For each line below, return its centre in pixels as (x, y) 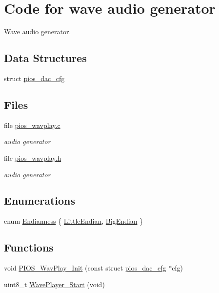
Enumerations (40, 200)
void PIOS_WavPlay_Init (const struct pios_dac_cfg (85, 268)
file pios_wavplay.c (32, 125)
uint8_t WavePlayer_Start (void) (54, 284)
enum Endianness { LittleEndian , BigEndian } (74, 221)
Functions (29, 247)
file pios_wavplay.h (33, 157)
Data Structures (45, 58)
